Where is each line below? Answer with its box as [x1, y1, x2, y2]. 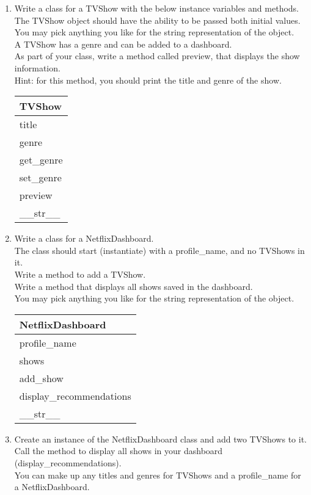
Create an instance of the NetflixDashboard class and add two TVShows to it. [14, 432, 307, 445]
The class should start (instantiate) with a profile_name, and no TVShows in [14, 244, 305, 256]
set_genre [19, 170, 62, 185]
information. [14, 61, 60, 74]
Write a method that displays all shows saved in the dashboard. [14, 280, 253, 292]
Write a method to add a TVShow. [14, 267, 146, 280]
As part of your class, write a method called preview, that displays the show [14, 49, 300, 62]
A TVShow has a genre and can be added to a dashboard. [14, 37, 232, 50]
